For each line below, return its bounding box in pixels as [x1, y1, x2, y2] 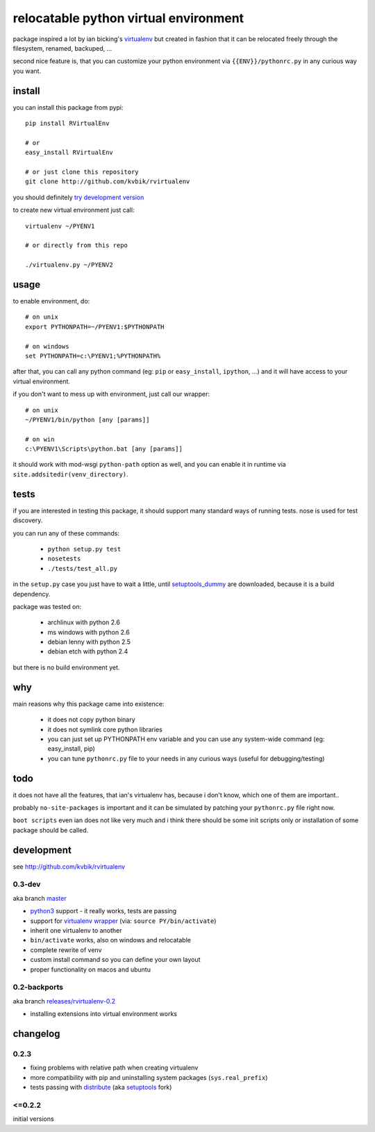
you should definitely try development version [12, 193, 144, 201]
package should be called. [12, 826, 89, 834]
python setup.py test [47, 545, 122, 553]
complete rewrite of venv [30, 945, 102, 954]
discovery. [12, 516, 43, 524]
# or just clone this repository [25, 167, 139, 176]
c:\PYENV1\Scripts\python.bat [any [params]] [25, 445, 183, 453]
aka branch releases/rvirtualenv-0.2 [12, 997, 116, 1005]
